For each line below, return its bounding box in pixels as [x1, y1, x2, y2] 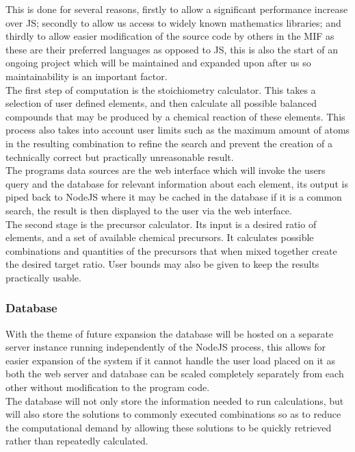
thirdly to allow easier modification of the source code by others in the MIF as [5, 29, 334, 43]
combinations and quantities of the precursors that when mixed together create [5, 243, 337, 258]
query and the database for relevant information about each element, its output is [5, 176, 348, 190]
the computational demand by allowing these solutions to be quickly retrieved [5, 420, 332, 434]
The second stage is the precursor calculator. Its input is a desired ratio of [5, 216, 317, 231]
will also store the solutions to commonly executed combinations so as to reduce [5, 407, 341, 421]
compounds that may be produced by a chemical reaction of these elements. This [5, 109, 345, 123]
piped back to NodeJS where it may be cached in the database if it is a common [5, 190, 342, 204]
